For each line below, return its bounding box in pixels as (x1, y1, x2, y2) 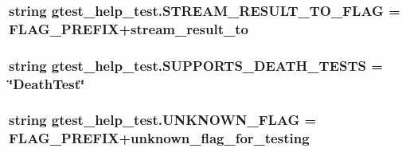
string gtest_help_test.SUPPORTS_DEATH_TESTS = (9, 55, 383, 75)
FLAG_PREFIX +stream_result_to (9, 18, 248, 38)
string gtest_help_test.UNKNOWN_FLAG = (9, 110, 317, 130)
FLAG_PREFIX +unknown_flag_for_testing (9, 128, 310, 148)
